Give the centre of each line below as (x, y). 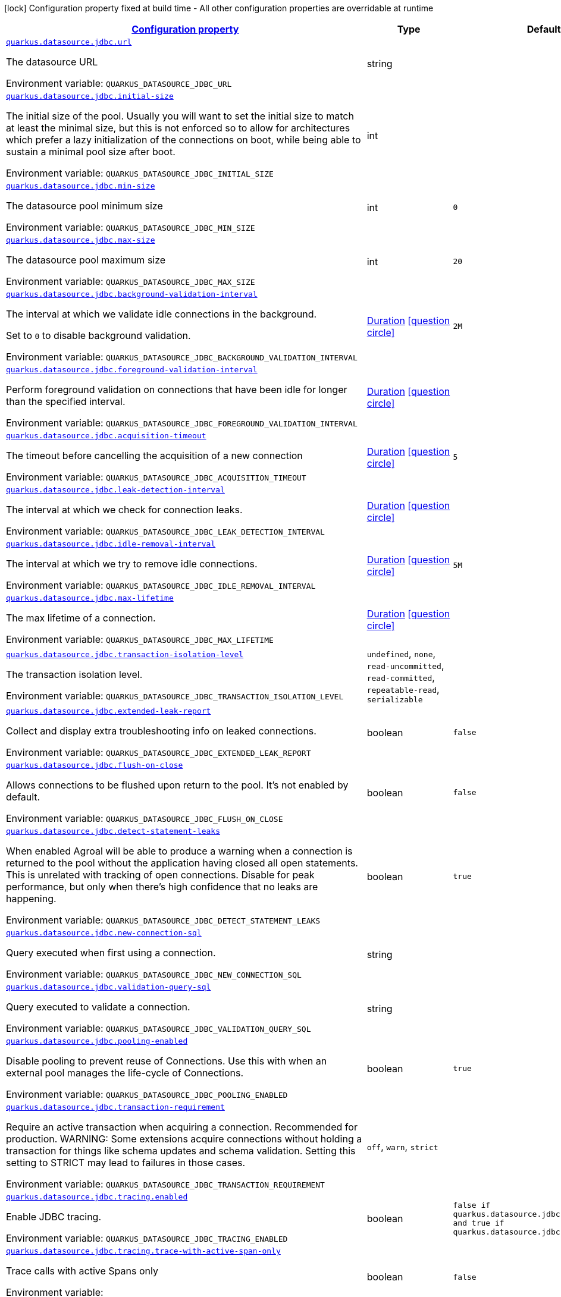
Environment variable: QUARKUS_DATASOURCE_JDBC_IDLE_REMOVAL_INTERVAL (161, 585)
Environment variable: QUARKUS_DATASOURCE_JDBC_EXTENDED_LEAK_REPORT (159, 752)
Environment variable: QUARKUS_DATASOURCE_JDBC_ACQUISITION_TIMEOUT (156, 477)
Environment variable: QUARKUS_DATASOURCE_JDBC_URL (119, 83)
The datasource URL (52, 62)
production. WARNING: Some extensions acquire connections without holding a (184, 1139)
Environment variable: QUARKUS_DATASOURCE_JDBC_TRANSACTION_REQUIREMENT (165, 1184)
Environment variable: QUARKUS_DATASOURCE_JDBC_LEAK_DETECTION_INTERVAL (165, 531)
